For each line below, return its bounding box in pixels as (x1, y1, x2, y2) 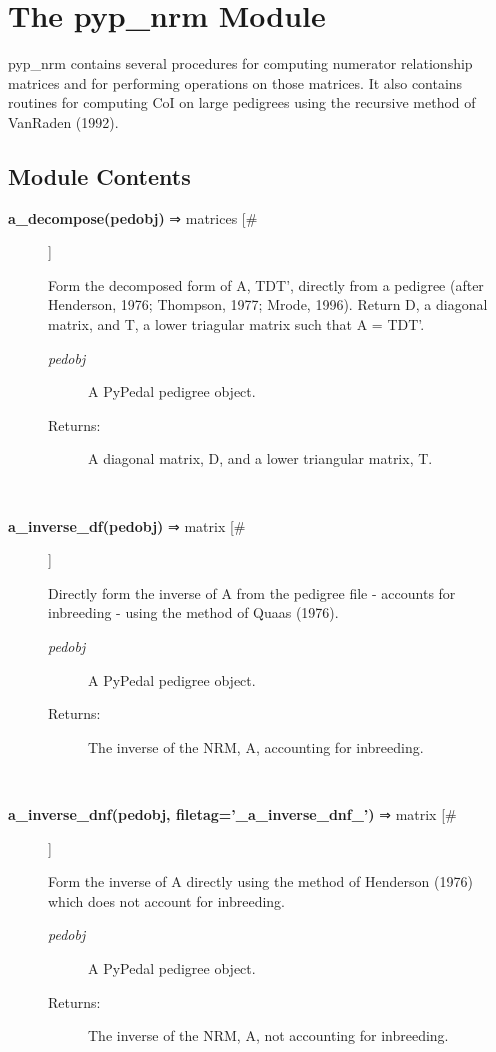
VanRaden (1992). (8, 111, 119, 132)
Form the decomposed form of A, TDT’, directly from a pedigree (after (48, 274, 484, 295)
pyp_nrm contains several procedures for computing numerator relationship (8, 53, 473, 74)
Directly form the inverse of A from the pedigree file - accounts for (48, 582, 456, 603)
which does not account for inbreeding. (48, 890, 286, 911)
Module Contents (8, 160, 191, 191)
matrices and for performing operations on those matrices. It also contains (8, 72, 463, 93)
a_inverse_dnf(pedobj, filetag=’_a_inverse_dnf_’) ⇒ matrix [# (8, 803, 457, 824)
